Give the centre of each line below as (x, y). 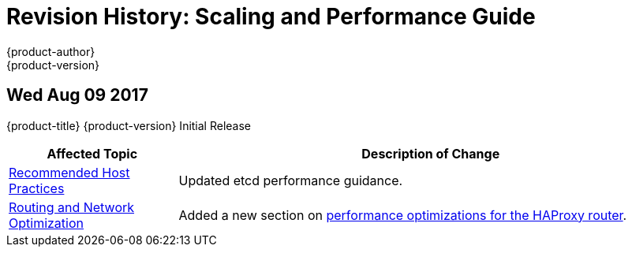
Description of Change (431, 153)
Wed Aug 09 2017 (77, 95)
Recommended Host (69, 172)
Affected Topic (92, 153)
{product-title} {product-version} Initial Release (129, 125)
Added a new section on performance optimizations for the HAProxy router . (403, 215)
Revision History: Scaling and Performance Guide (271, 17)
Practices (37, 188)
